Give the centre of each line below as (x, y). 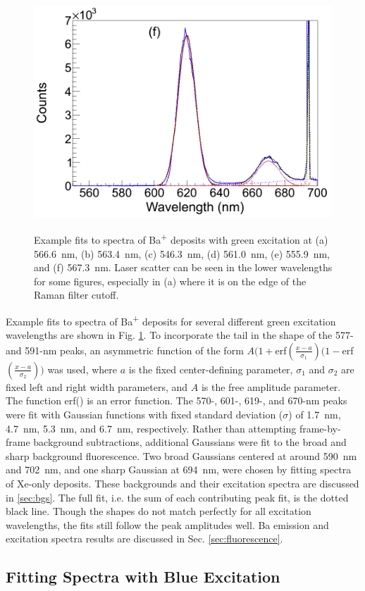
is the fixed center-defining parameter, (211, 369)
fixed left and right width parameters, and (97, 386)
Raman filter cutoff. (76, 295)
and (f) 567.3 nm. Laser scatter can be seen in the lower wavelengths (183, 267)
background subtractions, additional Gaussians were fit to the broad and (190, 442)
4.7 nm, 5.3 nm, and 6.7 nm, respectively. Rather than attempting (151, 428)
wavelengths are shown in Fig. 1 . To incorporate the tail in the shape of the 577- (180, 335)
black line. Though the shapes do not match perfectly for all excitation (159, 511)
